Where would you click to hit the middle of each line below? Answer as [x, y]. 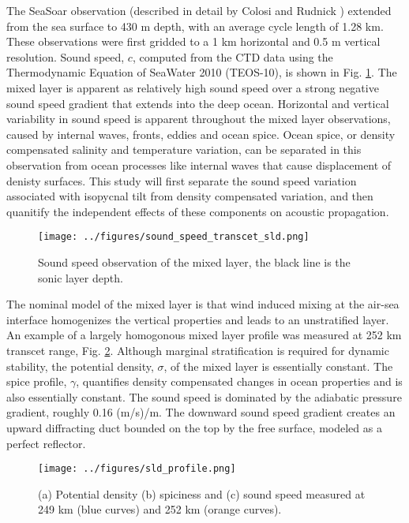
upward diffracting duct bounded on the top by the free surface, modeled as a [194, 427]
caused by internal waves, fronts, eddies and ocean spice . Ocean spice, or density [201, 134]
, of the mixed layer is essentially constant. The [278, 366]
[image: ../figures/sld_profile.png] [137, 469]
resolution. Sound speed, [66, 56]
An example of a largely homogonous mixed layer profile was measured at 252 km [204, 335]
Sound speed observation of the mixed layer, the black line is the [194, 261]
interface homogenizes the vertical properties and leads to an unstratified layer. [198, 319]
